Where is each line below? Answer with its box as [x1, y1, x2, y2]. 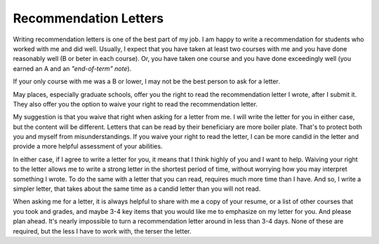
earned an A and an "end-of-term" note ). [13, 64, 132, 73]
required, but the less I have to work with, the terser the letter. [13, 226, 192, 235]
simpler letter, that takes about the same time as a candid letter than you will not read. [13, 184, 261, 193]
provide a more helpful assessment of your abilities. [13, 142, 163, 151]
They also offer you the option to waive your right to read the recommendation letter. [13, 100, 258, 108]
